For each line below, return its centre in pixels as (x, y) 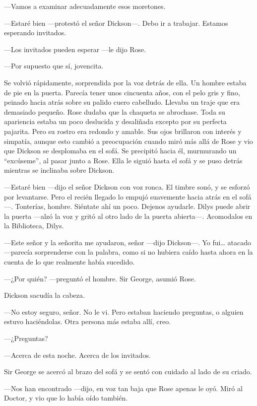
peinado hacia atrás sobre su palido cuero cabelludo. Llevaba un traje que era (122, 102)
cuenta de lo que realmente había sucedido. (69, 262)
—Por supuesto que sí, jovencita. (54, 66)
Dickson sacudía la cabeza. (44, 295)
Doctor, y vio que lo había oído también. (66, 398)
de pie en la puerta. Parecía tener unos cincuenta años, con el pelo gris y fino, (122, 92)
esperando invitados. (35, 33)
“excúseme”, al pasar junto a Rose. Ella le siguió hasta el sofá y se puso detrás (123, 160)
